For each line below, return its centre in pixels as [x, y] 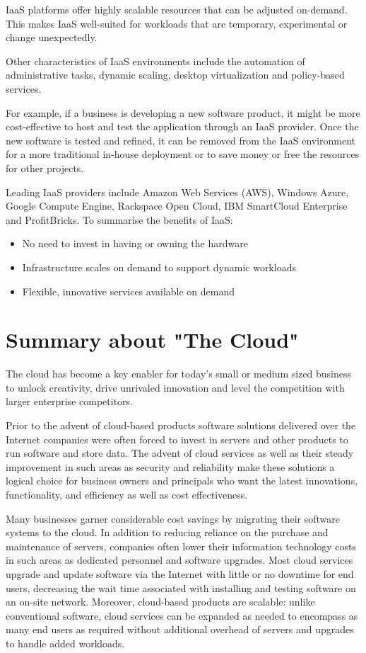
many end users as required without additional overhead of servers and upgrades [180, 629]
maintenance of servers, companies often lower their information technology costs [181, 546]
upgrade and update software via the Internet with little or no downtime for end [180, 573]
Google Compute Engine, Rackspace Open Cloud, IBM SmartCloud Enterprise [177, 206]
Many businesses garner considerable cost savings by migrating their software [173, 518]
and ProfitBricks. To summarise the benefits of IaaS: [119, 219]
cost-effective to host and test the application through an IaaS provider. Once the [182, 126]
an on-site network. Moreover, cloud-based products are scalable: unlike [160, 602]
